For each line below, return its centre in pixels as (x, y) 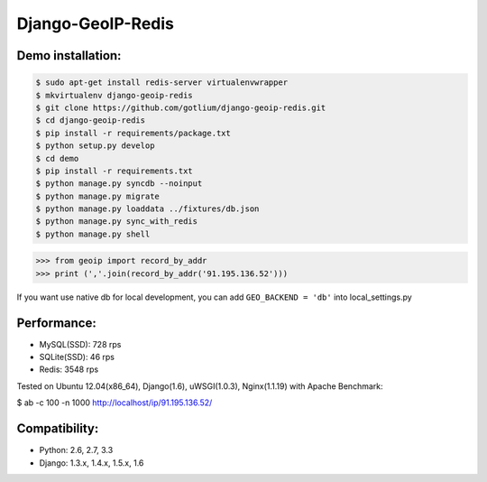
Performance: (56, 323)
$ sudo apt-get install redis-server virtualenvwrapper (162, 83)
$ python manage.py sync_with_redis (117, 222)
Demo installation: (69, 56)
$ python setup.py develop (95, 146)
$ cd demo (57, 158)
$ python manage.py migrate (97, 196)
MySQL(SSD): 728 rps (80, 344)
